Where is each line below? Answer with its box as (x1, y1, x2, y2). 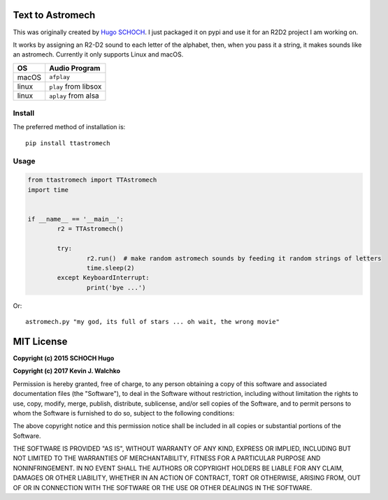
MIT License (13, 335, 68, 347)
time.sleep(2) (86, 264, 136, 272)
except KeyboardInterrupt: (57, 274, 150, 282)
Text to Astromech (13, 9, 96, 21)
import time (27, 186, 69, 193)
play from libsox (49, 81, 102, 91)
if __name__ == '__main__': (27, 215, 124, 223)
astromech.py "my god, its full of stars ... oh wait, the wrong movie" (25, 318, 280, 326)
